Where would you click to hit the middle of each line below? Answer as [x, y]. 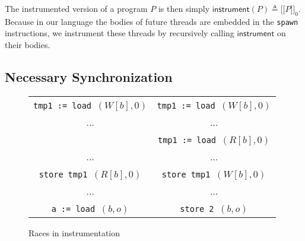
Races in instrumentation [74, 232]
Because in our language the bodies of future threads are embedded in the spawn [152, 21]
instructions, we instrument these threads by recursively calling [120, 33]
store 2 [197, 209]
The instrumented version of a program [76, 8]
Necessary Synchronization [89, 77]
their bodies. [28, 45]
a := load [73, 209]
